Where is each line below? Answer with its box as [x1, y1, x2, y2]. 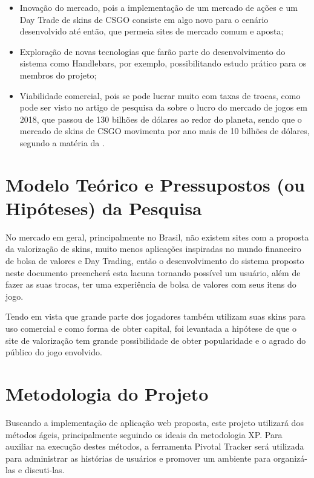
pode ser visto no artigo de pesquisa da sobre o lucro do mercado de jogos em [19, 101, 307, 114]
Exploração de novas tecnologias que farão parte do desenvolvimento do [19, 45, 286, 57]
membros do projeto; [19, 68, 97, 81]
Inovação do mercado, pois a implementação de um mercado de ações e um [19, 1, 298, 13]
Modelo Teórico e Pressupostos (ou [5, 172, 305, 196]
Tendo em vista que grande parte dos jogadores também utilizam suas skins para [5, 310, 306, 323]
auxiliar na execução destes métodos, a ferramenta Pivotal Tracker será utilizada [5, 440, 304, 453]
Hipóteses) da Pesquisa [5, 195, 202, 220]
